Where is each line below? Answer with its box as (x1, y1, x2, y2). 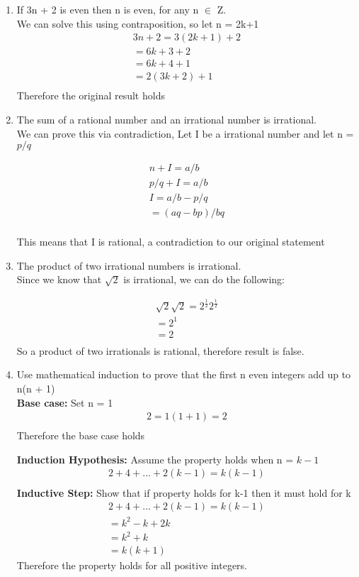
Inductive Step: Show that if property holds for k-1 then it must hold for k (16, 485, 351, 500)
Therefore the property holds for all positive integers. (16, 558, 248, 573)
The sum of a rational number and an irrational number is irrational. (16, 111, 317, 126)
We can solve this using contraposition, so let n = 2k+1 (16, 16, 259, 31)
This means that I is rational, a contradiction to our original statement (16, 234, 325, 249)
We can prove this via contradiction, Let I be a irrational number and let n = (16, 126, 354, 141)
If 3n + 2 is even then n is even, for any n (16, 2, 199, 16)
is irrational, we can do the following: (123, 272, 285, 287)
